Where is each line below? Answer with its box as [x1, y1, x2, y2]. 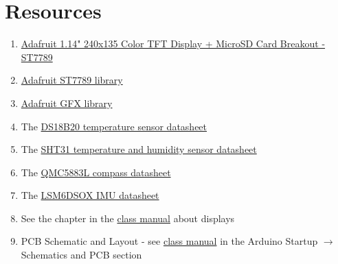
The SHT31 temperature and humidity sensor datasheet [21, 142, 257, 156]
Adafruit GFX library [21, 95, 113, 110]
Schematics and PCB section [21, 248, 142, 262]
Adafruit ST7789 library [21, 73, 123, 87]
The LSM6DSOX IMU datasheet [21, 188, 159, 202]
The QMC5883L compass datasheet [21, 165, 171, 179]
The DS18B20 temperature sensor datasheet [21, 119, 207, 133]
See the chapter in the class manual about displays [21, 211, 235, 225]
